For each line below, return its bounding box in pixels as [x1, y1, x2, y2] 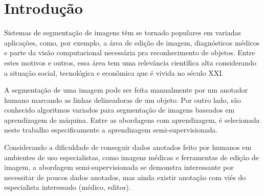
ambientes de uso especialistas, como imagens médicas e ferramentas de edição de [4, 151, 259, 162]
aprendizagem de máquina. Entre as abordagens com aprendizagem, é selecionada [4, 114, 260, 125]
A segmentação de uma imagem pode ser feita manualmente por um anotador [4, 84, 248, 95]
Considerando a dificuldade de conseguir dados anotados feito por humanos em [4, 142, 252, 153]
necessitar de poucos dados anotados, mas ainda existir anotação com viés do [4, 171, 246, 182]
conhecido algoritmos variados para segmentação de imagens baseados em [4, 104, 235, 115]
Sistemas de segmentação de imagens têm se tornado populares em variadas [4, 27, 241, 38]
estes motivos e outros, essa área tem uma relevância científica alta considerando [4, 57, 256, 68]
